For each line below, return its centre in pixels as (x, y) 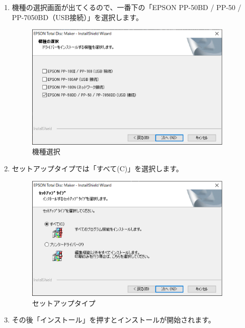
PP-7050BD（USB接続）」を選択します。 (77, 17)
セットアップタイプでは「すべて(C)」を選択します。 (97, 168)
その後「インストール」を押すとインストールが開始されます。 (113, 320)
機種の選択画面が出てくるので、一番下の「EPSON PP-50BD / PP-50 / (127, 7)
